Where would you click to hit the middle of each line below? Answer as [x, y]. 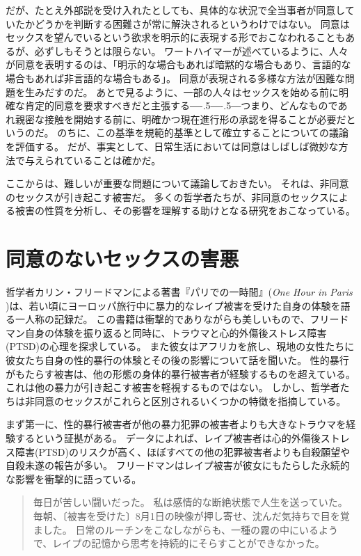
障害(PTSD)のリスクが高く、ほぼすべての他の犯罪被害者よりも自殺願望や [183, 451]
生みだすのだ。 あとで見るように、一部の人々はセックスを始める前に [182, 92]
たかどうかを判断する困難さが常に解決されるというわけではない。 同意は [182, 23]
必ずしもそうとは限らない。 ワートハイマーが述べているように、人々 [191, 50]
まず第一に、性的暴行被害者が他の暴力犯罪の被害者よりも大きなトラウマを [176, 424]
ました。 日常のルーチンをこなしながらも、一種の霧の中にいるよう [186, 529]
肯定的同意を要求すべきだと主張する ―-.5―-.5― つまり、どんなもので [181, 105]
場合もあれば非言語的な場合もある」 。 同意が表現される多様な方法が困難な [175, 78]
